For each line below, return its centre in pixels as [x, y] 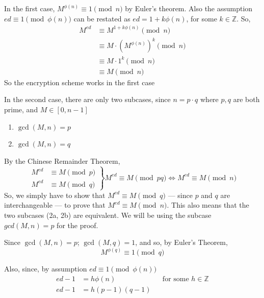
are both [246, 99]
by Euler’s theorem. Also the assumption [189, 8]
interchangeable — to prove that [55, 205]
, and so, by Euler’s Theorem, [181, 242]
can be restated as [102, 18]
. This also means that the [208, 205]
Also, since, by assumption [46, 269]
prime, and [21, 109]
